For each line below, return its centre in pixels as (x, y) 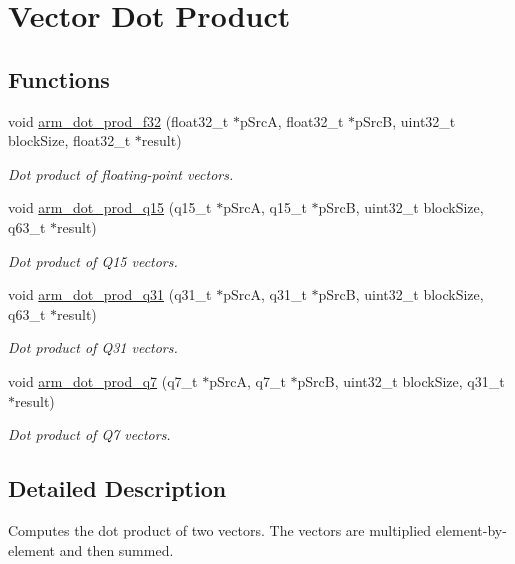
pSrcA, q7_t (247, 380)
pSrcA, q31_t (265, 294)
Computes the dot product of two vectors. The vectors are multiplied (220, 529)
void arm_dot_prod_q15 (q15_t (110, 207)
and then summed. (116, 549)
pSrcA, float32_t (291, 120)
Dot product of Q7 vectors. (89, 434)
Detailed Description (117, 488)
